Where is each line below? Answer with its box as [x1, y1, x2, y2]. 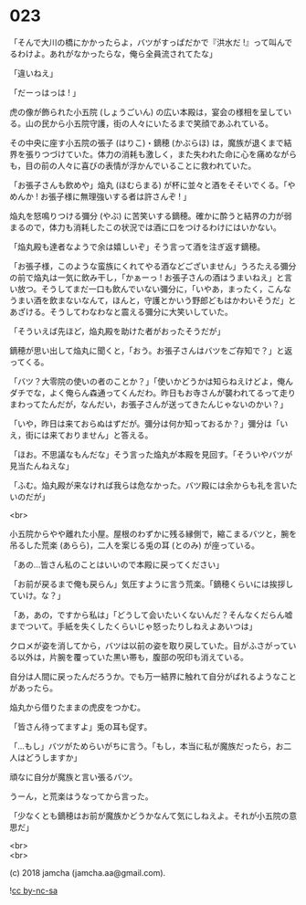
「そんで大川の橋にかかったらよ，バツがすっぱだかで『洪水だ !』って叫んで [9, 37, 293, 47]
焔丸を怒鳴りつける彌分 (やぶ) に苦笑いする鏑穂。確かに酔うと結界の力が [9, 210, 285, 221]
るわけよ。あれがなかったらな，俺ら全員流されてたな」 [9, 47, 217, 59]
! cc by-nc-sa [9, 885, 58, 896]
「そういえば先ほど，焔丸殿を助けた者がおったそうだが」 [9, 325, 226, 336]
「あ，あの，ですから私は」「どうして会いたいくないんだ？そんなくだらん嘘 [9, 609, 293, 620]
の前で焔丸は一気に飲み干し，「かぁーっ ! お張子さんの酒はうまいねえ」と [9, 271, 285, 283]
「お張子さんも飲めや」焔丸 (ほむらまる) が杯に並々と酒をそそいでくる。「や [9, 179, 296, 190]
